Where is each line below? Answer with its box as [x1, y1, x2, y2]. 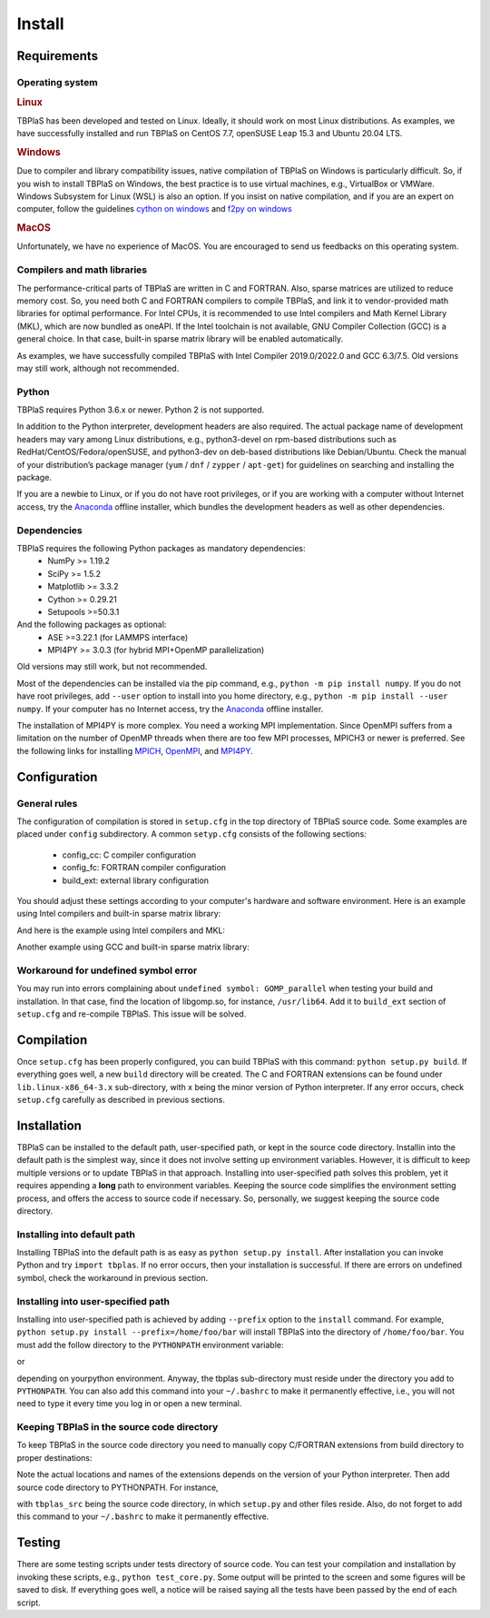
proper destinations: [16, 1452, 93, 1463]
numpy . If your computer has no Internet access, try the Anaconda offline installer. [16, 703, 324, 714]
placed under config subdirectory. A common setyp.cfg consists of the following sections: [16, 829, 367, 839]
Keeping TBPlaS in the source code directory [16, 1421, 219, 1434]
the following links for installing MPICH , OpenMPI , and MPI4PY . [16, 745, 253, 756]
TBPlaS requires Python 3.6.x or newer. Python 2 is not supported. [16, 404, 265, 415]
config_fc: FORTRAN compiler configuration [62, 862, 227, 873]
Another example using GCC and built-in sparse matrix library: [16, 941, 250, 953]
